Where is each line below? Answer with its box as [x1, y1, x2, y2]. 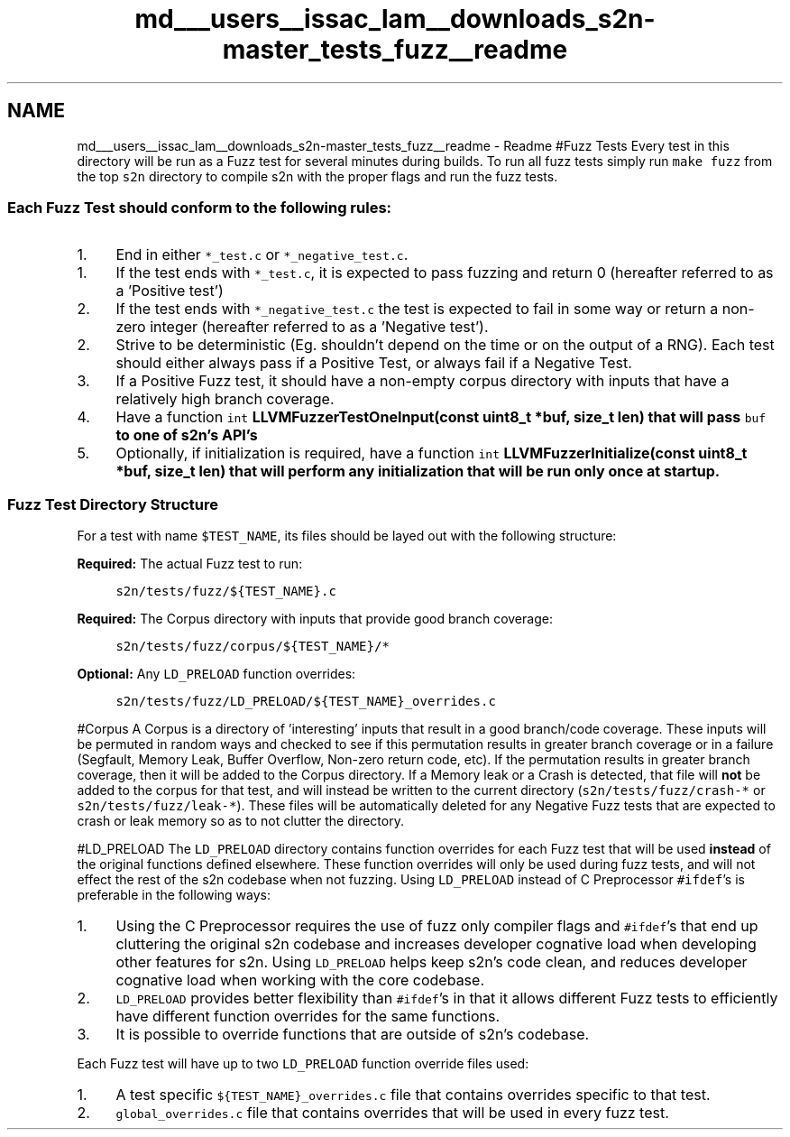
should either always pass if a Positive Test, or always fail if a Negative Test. [115, 354, 632, 373]
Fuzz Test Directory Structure [7, 495, 219, 513]
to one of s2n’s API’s [115, 426, 258, 445]
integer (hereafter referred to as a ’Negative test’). [150, 318, 489, 337]
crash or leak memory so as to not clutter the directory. [77, 813, 404, 829]
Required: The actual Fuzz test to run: [77, 556, 303, 572]
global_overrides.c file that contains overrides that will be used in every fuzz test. [115, 1104, 669, 1123]
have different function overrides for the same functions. [115, 1007, 500, 1026]
